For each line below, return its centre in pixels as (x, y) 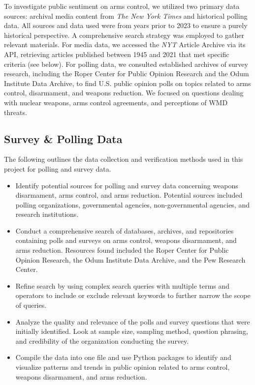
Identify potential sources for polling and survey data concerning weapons (127, 185)
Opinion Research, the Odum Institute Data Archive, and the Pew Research (130, 259)
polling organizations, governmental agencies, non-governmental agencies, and (132, 204)
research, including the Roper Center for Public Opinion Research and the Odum (127, 74)
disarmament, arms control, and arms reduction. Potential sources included (129, 195)
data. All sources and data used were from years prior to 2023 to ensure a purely (126, 25)
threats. (16, 112)
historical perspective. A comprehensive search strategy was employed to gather (124, 35)
